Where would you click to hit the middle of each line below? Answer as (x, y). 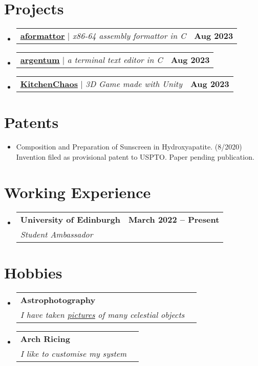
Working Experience (78, 192)
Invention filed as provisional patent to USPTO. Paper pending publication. (135, 156)
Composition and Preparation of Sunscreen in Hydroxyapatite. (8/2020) (129, 147)
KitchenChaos (49, 84)
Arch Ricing (45, 338)
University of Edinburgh (70, 219)
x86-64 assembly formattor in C (129, 36)
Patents (31, 122)
